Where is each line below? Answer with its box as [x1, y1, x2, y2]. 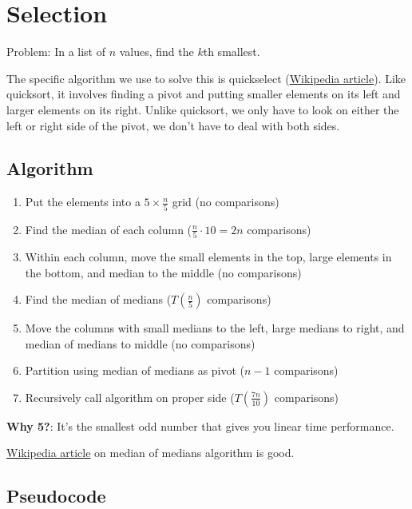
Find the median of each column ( [25, 221, 192, 237]
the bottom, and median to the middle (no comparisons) [25, 264, 302, 280]
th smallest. [203, 43, 260, 60]
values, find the [119, 43, 194, 60]
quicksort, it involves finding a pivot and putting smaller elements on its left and [6, 85, 401, 102]
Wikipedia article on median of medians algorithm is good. [6, 444, 295, 461]
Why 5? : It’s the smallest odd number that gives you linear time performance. [6, 417, 394, 434]
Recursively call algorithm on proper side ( [25, 388, 235, 405]
